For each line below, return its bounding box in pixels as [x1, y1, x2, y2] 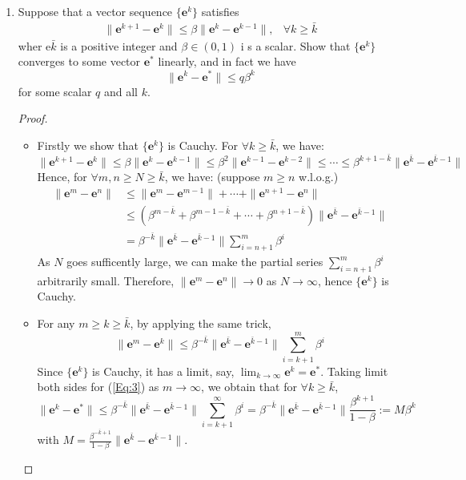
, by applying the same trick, [130, 314, 271, 331]
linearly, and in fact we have [158, 53, 296, 70]
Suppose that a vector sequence [18, 3, 173, 19]
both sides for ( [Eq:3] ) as [37, 378, 159, 395]
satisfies [201, 3, 239, 19]
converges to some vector [18, 53, 141, 70]
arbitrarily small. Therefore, [37, 272, 175, 288]
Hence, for [37, 168, 87, 185]
